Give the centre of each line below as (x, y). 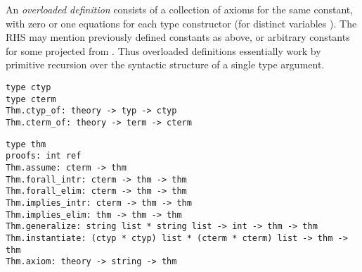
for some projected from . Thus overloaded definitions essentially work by (163, 50)
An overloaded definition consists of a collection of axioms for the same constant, (180, 9)
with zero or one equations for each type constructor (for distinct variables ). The (181, 23)
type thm (26, 144)
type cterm (31, 99)
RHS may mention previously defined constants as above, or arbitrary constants (178, 37)
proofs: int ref (44, 156)
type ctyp (28, 87)
